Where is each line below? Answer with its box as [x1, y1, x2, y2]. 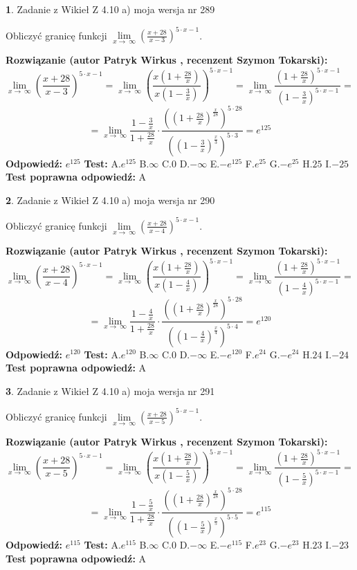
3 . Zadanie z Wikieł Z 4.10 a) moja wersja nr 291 [6, 383, 215, 398]
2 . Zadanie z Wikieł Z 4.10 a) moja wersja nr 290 [6, 192, 215, 207]
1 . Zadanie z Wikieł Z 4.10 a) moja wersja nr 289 [6, 2, 215, 16]
